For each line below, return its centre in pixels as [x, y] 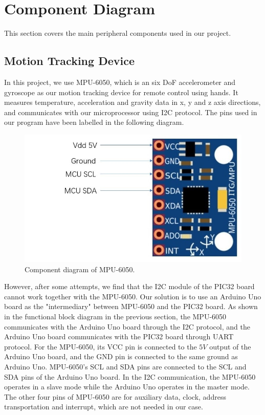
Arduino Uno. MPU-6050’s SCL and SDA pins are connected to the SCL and [125, 367]
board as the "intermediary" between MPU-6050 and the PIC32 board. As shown [131, 306]
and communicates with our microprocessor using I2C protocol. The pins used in [131, 112]
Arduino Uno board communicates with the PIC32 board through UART [119, 336]
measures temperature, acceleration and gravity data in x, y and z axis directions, [132, 102]
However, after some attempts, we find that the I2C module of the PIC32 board [129, 286]
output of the [230, 346]
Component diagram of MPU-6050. [80, 269]
